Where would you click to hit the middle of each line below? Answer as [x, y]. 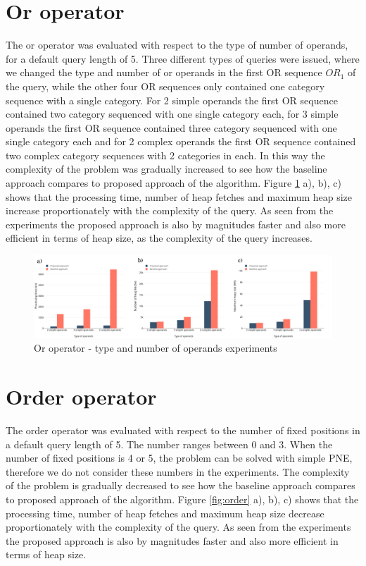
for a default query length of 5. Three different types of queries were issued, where [183, 58]
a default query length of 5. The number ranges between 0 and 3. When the [169, 444]
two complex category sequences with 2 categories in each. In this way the [165, 155]
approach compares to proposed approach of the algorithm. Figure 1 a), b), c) [173, 183]
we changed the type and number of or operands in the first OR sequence [164, 72]
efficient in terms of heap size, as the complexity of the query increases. [159, 238]
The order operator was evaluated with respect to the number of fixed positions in [183, 430]
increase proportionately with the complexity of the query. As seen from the [170, 210]
